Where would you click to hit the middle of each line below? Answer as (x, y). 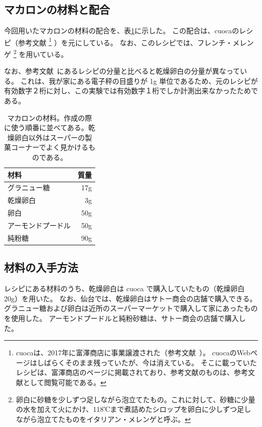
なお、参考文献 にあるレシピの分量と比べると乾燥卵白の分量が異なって (122, 71)
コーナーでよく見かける (50, 147)
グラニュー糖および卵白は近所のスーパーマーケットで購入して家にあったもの (131, 308)
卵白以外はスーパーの (50, 137)
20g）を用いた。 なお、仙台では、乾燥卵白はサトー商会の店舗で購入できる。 (130, 298)
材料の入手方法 (41, 267)
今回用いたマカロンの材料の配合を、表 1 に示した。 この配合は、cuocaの (122, 31)
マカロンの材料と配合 (57, 9)
